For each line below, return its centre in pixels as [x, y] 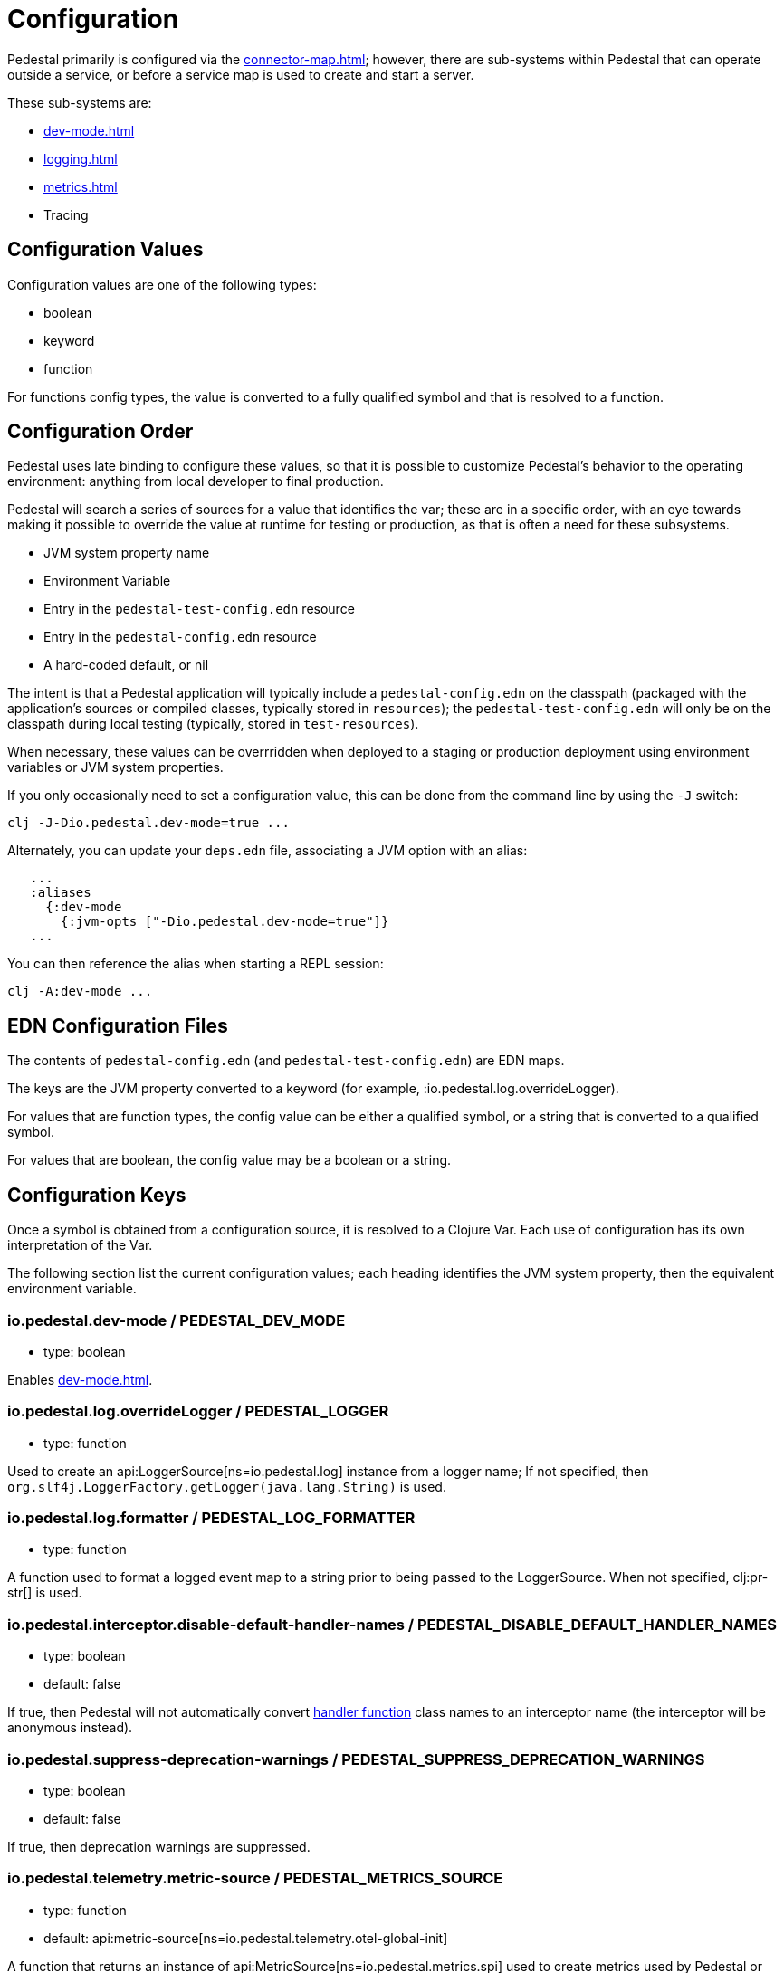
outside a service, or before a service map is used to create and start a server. [241, 74]
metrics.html [81, 186]
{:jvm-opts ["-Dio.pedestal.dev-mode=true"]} [225, 922]
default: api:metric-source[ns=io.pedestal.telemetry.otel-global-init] [246, 1938]
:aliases [61, 893]
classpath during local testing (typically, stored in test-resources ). [213, 724]
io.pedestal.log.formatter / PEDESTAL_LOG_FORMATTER [211, 1518]
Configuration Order [100, 432]
